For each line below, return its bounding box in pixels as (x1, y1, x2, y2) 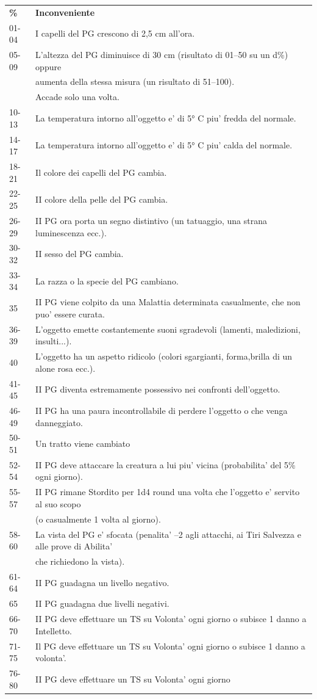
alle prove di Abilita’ (35, 540, 113, 552)
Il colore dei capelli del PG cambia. (35, 165, 167, 178)
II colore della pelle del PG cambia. (35, 193, 168, 206)
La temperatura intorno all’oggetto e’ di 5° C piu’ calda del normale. (35, 139, 293, 151)
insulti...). (35, 335, 72, 347)
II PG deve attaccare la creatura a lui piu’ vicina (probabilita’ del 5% (35, 458, 296, 471)
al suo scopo (35, 497, 81, 510)
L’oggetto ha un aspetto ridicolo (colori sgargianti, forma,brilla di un (35, 350, 293, 363)
